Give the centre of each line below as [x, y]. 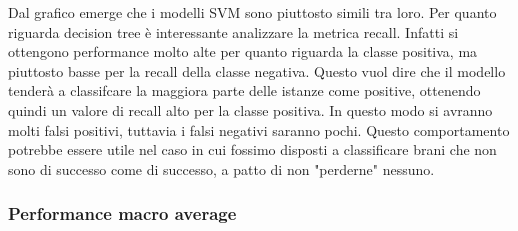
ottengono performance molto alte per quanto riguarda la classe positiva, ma [243, 51]
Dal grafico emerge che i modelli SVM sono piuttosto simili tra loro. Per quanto [252, 12]
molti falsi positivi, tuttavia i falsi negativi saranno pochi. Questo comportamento [259, 129]
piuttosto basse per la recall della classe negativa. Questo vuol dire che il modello [257, 70]
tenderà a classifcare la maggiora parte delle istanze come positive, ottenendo [244, 90]
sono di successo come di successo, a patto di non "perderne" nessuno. [221, 168]
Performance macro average [122, 213]
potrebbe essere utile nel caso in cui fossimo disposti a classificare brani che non [252, 149]
